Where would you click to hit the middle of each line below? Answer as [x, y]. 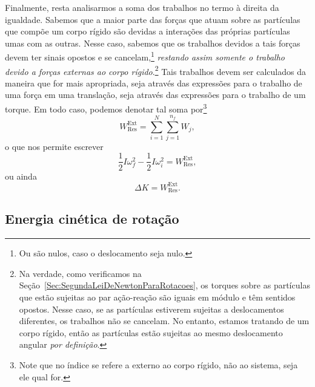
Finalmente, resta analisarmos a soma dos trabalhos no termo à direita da [142, 7]
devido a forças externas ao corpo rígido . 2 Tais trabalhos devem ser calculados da [155, 70]
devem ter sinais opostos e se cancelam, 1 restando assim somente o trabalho [145, 56]
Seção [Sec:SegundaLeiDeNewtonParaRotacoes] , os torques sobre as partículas [164, 285]
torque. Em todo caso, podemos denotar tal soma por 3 [106, 108]
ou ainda [21, 176]
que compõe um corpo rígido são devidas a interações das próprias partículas [148, 31]
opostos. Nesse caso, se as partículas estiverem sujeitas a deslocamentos [151, 309]
